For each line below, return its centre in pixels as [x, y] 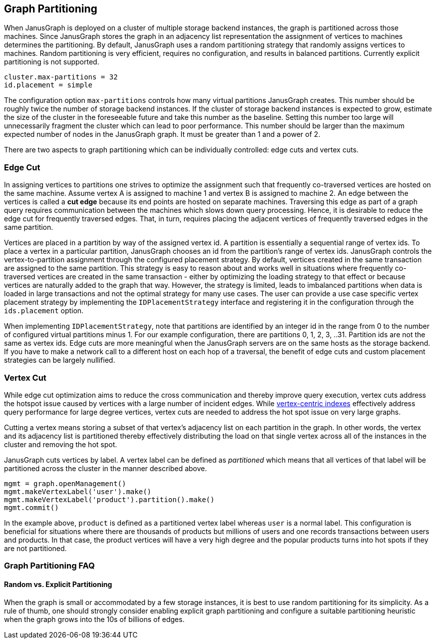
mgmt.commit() [31, 507]
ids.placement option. [44, 311]
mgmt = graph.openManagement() [65, 483]
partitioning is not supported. [52, 62]
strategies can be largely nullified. [60, 360]
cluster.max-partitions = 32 [61, 77]
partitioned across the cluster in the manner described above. [106, 468]
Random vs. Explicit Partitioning [58, 584]
